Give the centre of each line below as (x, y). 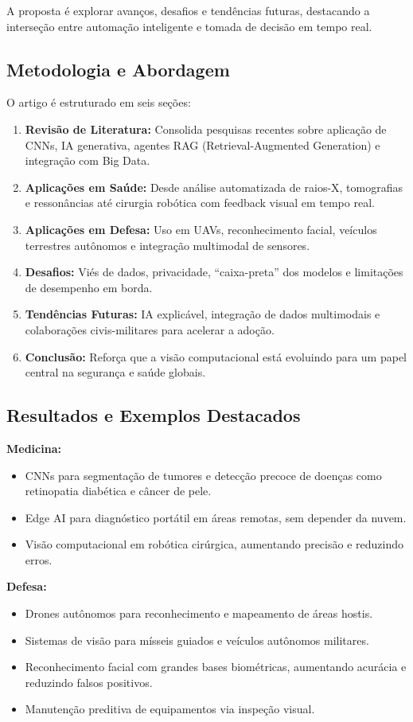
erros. (39, 559)
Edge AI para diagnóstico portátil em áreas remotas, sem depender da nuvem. (216, 517)
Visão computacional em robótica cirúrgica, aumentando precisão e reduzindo (214, 544)
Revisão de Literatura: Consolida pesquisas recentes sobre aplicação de (206, 129)
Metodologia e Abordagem (118, 69)
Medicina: (34, 448)
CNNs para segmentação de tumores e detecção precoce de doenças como (203, 475)
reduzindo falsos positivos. (89, 682)
